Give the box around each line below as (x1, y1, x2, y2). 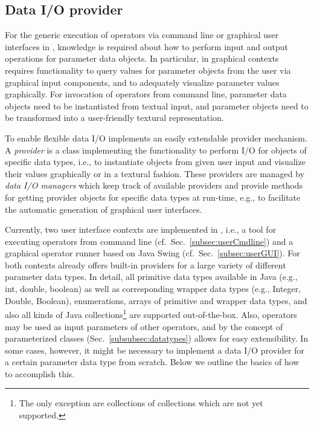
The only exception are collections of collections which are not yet (19, 397, 263, 409)
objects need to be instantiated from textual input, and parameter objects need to (5, 99, 309, 112)
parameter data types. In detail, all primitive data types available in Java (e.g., (5, 270, 298, 283)
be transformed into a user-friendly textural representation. (5, 111, 224, 124)
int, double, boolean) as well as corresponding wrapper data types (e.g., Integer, (5, 282, 301, 295)
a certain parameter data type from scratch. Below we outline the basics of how (5, 355, 300, 368)
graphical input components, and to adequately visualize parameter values (5, 76, 280, 88)
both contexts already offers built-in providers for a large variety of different (5, 258, 286, 271)
